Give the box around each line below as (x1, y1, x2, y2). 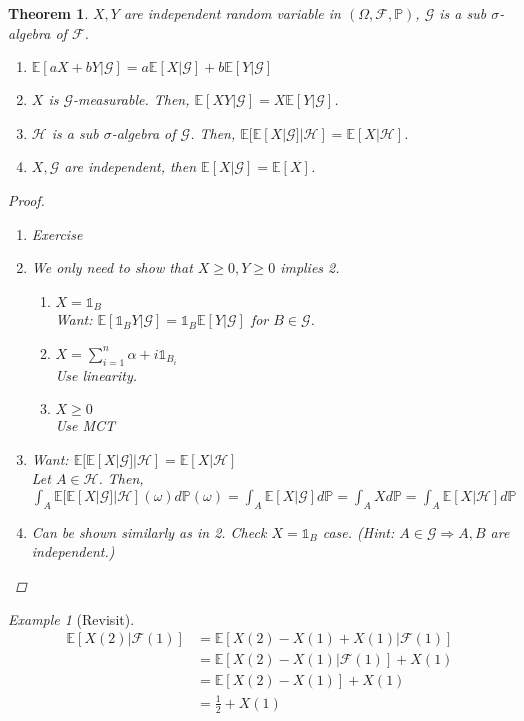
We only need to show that (31, 257, 193, 278)
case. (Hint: (322, 521, 395, 542)
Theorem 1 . (8, 3, 89, 23)
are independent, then (64, 156, 197, 177)
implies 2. (280, 257, 340, 278)
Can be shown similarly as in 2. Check (31, 521, 267, 542)
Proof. (8, 189, 45, 210)
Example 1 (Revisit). (8, 608, 135, 629)
